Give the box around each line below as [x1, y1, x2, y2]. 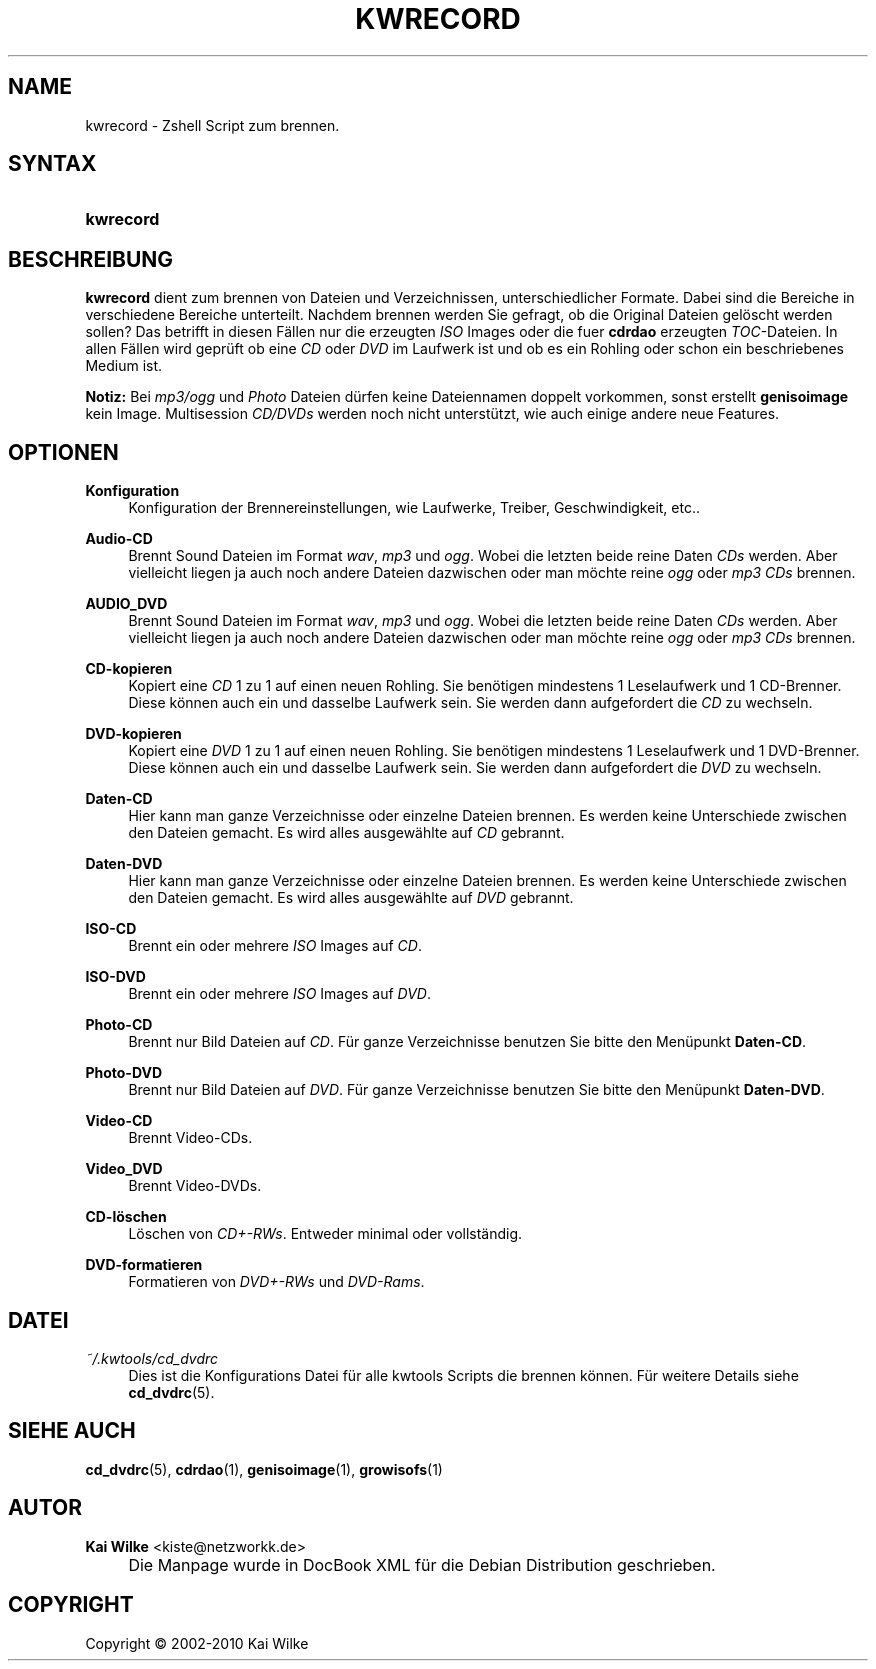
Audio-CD [85, 530, 153, 548]
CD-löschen [85, 1208, 167, 1226]
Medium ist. [85, 357, 163, 375]
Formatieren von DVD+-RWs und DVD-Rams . [128, 1273, 425, 1291]
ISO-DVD [85, 968, 146, 986]
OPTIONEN [8, 439, 119, 465]
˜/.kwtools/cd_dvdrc [85, 1349, 219, 1367]
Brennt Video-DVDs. [128, 1177, 262, 1195]
